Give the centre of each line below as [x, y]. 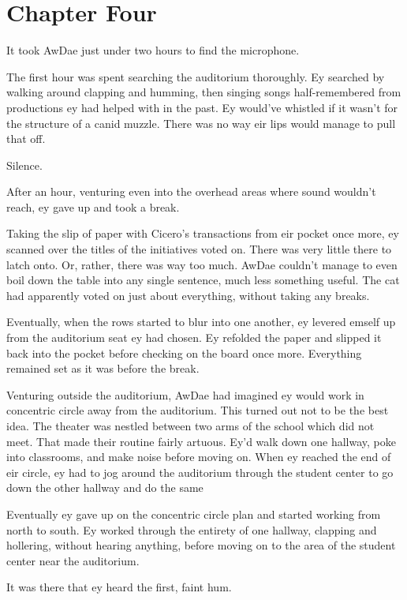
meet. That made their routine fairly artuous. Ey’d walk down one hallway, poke [201, 441]
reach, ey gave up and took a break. [93, 206]
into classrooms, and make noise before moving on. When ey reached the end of [199, 457]
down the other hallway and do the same [105, 487]
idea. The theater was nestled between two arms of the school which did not [190, 426]
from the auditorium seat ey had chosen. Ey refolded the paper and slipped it [194, 337]
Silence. [24, 165]
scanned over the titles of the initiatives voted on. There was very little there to [199, 249]
